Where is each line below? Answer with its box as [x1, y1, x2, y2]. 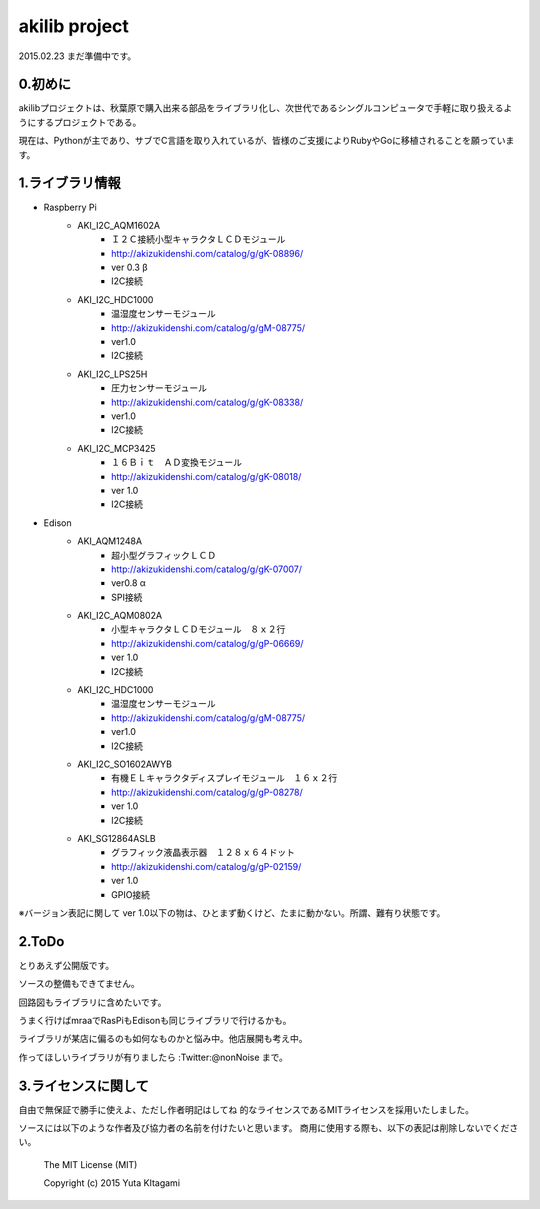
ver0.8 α [111, 577, 147, 589]
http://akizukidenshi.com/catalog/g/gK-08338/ [111, 396, 304, 408]
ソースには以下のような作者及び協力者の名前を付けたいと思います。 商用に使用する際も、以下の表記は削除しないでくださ [18, 1122, 519, 1134]
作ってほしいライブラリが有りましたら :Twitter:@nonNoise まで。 [18, 1051, 289, 1063]
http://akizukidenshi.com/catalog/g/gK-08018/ [111, 470, 302, 482]
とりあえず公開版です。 [18, 959, 115, 971]
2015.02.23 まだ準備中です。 [18, 50, 137, 62]
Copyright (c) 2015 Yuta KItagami [43, 1177, 180, 1189]
